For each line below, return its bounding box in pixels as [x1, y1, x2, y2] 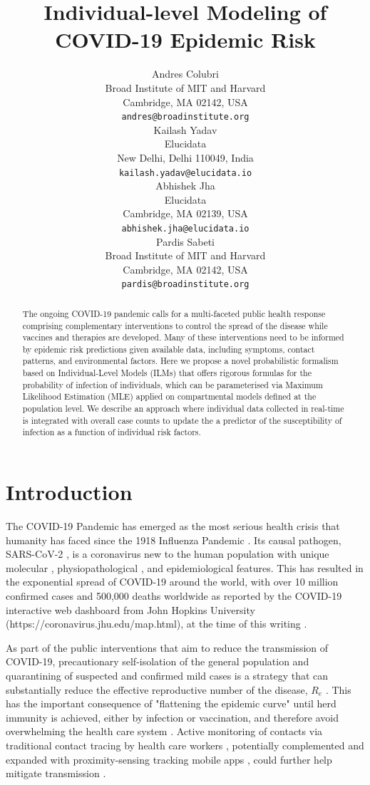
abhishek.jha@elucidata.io [121, 223, 250, 234]
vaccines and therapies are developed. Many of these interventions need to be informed [22, 331, 344, 343]
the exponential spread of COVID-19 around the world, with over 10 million [6, 574, 339, 589]
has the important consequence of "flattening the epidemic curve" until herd [6, 696, 336, 711]
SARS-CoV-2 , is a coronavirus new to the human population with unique [6, 546, 329, 561]
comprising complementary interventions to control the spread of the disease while [22, 319, 328, 331]
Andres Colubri [152, 66, 219, 81]
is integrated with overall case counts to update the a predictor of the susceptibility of [22, 414, 342, 426]
